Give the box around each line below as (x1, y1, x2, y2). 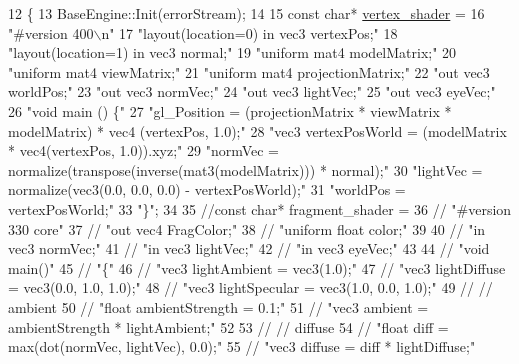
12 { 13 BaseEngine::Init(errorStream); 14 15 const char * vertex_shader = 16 (8, 3, 485, 23)
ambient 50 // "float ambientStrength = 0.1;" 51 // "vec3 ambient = (8, 296, 429, 317)
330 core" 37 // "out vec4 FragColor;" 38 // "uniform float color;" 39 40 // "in (8, 218, 486, 239)
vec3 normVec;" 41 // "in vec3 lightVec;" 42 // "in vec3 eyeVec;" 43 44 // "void (8, 238, 490, 259)
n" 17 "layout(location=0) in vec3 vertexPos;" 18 (101, 22, 398, 43)
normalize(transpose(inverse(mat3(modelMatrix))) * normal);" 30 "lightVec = (8, 159, 483, 180)
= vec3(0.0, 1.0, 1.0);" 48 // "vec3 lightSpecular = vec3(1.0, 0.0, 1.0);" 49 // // (8, 277, 493, 298)
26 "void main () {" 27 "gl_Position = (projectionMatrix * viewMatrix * (8, 100, 452, 121)
